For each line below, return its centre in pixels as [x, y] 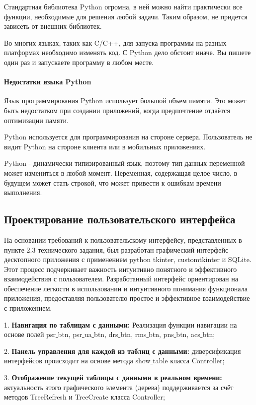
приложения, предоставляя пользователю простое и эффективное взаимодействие [127, 298]
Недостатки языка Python [48, 82]
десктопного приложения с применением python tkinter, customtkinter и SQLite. [128, 259]
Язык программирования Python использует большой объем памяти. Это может [125, 101]
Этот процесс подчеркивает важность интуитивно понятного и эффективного [121, 269]
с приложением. [28, 308]
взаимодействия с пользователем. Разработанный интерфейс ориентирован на [121, 279]
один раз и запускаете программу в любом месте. [79, 62]
